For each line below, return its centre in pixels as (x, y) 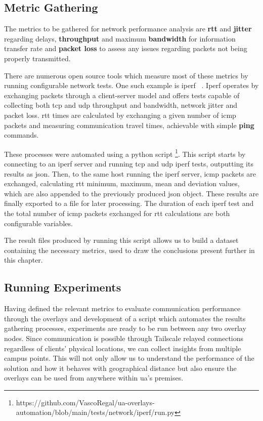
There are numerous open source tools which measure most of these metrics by (126, 75)
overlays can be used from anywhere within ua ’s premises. (94, 378)
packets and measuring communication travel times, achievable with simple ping (129, 125)
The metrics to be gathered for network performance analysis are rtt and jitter (128, 29)
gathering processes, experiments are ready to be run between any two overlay (125, 328)
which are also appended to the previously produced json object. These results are (131, 193)
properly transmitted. (37, 58)
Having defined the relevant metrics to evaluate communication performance (122, 308)
